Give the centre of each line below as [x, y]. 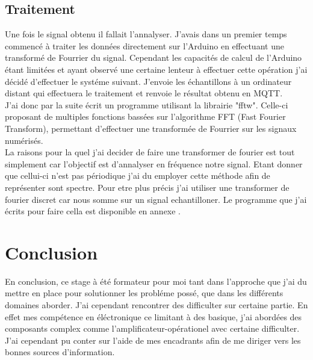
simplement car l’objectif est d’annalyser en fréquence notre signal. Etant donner [154, 163]
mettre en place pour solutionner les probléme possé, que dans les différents [144, 293]
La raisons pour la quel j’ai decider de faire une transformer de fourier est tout [150, 152]
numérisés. [24, 140]
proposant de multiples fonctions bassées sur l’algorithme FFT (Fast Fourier [145, 116]
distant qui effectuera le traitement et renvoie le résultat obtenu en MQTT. [144, 93]
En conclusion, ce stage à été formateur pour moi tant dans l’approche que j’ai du [156, 281]
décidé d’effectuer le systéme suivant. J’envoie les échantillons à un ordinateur [148, 81]
